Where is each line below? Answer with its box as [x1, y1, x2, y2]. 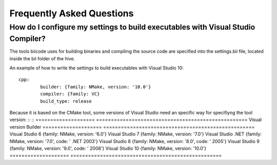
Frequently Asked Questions [9, 8, 134, 19]
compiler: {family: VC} [40, 91, 100, 97]
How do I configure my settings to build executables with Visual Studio [9, 22, 255, 32]
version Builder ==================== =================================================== [9, 124, 255, 130]
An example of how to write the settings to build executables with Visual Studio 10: [9, 65, 184, 71]
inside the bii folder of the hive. [9, 55, 75, 61]
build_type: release [40, 98, 92, 104]
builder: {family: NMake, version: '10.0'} [40, 84, 151, 89]
